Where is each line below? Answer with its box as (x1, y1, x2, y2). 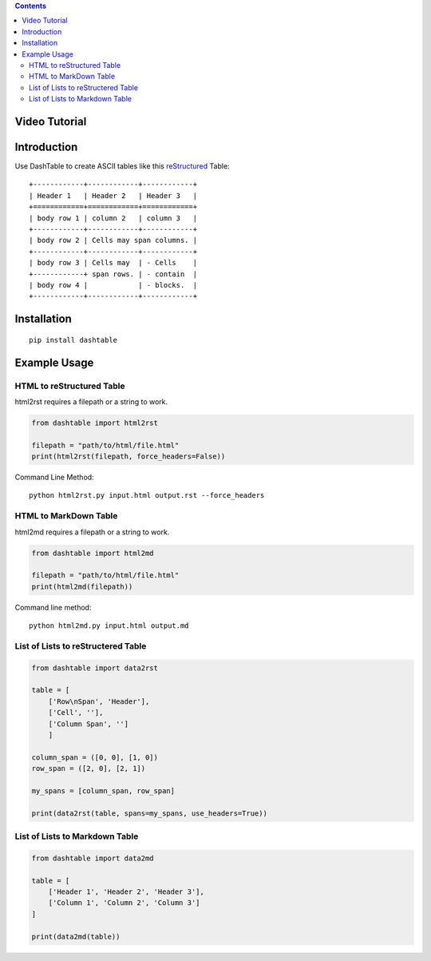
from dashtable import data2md (31, 853, 155, 863)
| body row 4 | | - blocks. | (29, 280, 198, 289)
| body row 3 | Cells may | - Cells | (29, 258, 198, 268)
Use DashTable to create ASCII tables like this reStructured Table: (14, 161, 231, 171)
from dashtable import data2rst (31, 663, 159, 673)
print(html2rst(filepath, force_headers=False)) (31, 452, 226, 461)
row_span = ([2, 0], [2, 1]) (31, 764, 146, 773)
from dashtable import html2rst (31, 418, 159, 427)
